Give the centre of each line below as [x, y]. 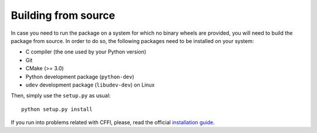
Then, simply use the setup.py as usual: [61, 96]
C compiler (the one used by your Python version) [86, 52]
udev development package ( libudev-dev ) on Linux [90, 85]
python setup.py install [57, 109]
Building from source [63, 15]
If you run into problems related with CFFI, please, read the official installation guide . [113, 122]
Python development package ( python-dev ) [80, 77]
